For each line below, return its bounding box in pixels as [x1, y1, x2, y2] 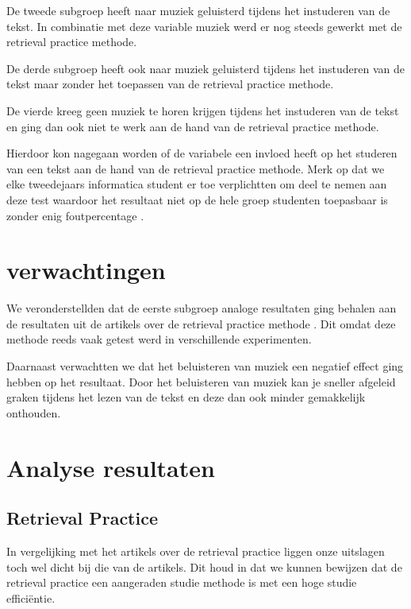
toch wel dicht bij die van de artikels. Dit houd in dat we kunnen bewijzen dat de [6, 558, 402, 575]
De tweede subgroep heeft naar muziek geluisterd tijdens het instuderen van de [6, 2, 390, 18]
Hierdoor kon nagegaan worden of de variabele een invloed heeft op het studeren [6, 145, 398, 161]
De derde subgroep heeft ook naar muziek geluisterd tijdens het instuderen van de [6, 60, 405, 76]
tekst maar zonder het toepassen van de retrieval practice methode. [6, 76, 334, 92]
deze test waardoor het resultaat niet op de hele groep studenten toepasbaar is [6, 191, 388, 208]
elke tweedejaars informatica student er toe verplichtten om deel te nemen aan [6, 176, 387, 192]
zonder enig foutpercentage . [6, 207, 144, 223]
